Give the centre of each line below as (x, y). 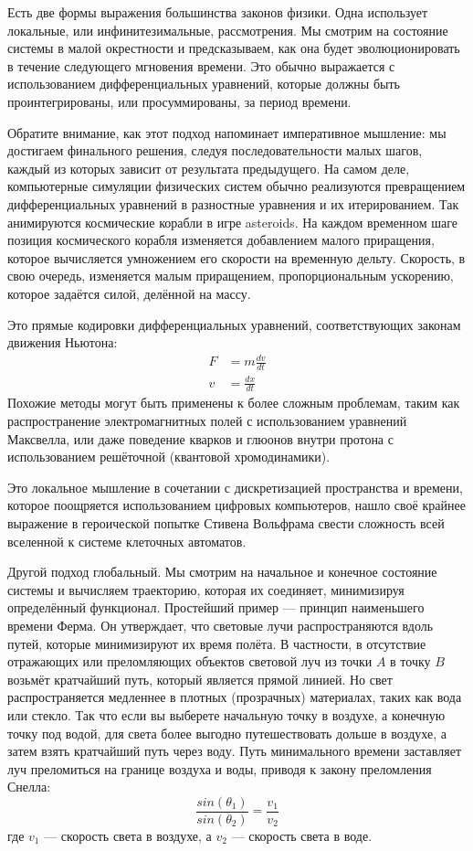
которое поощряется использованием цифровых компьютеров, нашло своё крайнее (236, 505)
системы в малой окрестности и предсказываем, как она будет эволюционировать (234, 48)
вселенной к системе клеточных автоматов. (127, 541)
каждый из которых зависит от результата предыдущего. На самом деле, (209, 168)
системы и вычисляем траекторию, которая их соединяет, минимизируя (206, 589)
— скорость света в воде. (302, 835)
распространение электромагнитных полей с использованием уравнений (207, 421)
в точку (410, 661)
